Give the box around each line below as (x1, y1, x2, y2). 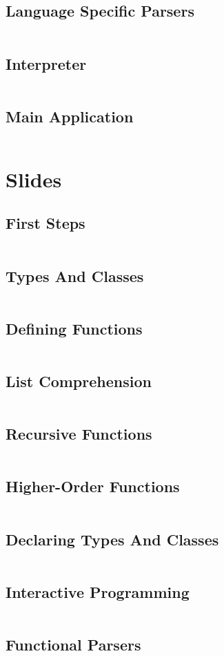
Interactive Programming (6, 581, 190, 602)
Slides (6, 165, 62, 193)
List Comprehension (6, 370, 152, 391)
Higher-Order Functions (6, 476, 180, 497)
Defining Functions (6, 317, 143, 339)
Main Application (6, 105, 134, 126)
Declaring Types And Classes (6, 528, 219, 550)
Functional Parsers (6, 634, 141, 655)
